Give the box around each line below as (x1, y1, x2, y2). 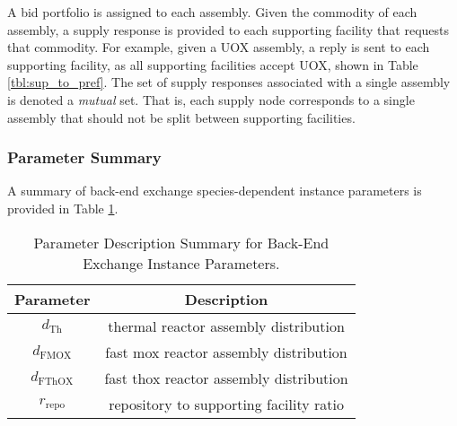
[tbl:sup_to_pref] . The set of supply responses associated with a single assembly (7, 73, 451, 91)
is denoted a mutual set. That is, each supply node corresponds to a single (7, 90, 415, 109)
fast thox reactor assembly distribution (104, 367, 348, 388)
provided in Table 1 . (7, 198, 119, 217)
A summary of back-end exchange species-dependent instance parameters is (7, 181, 422, 200)
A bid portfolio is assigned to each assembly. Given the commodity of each (7, 3, 417, 21)
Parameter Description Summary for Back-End (33, 231, 330, 253)
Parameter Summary (7, 146, 162, 169)
